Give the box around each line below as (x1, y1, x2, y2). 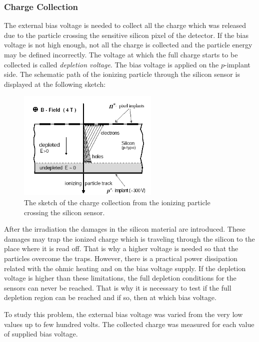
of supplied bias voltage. (4, 329, 78, 339)
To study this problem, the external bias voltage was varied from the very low (4, 309, 243, 319)
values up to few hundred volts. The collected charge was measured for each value (4, 319, 254, 329)
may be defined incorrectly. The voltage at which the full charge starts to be (4, 49, 238, 59)
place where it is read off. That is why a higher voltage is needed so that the (4, 243, 238, 254)
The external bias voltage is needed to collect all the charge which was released (4, 20, 246, 30)
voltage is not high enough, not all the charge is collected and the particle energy (4, 39, 252, 50)
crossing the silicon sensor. (24, 207, 105, 217)
